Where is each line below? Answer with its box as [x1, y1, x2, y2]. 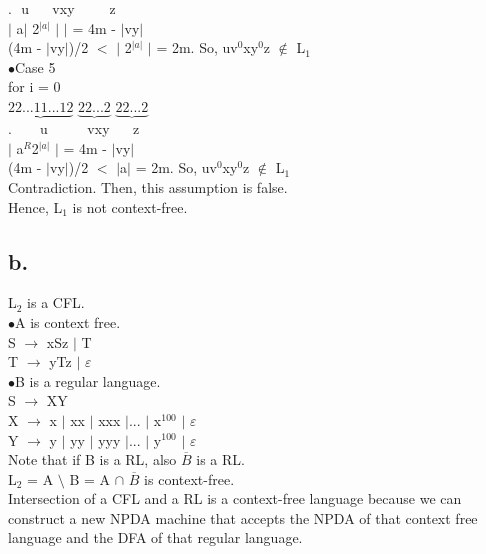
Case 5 [15, 56, 56, 77]
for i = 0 [8, 76, 61, 97]
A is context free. [15, 311, 121, 332]
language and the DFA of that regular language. [8, 527, 303, 548]
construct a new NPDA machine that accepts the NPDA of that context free [8, 507, 478, 528]
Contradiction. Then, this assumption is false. [8, 176, 288, 197]
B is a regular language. [15, 370, 161, 391]
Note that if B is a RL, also [8, 449, 177, 470]
